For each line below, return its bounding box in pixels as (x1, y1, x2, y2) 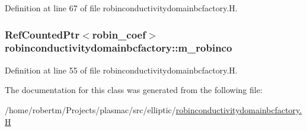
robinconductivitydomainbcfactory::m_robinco (5, 40, 232, 55)
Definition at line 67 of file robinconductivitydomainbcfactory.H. (5, 2, 238, 14)
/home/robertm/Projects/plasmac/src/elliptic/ (5, 103, 176, 116)
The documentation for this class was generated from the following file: (5, 84, 263, 96)
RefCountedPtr (5, 27, 80, 41)
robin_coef (92, 27, 146, 41)
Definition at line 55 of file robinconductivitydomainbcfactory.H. (5, 63, 238, 76)
